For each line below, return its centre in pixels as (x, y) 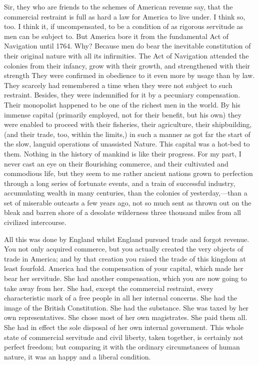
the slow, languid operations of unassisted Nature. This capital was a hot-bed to (127, 144)
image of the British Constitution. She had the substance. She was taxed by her (126, 307)
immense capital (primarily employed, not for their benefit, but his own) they (123, 114)
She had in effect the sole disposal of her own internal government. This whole (124, 327)
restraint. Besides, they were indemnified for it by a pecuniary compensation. (122, 95)
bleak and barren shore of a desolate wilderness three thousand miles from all (122, 212)
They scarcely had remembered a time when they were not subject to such (118, 85)
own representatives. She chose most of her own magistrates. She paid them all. (126, 317)
